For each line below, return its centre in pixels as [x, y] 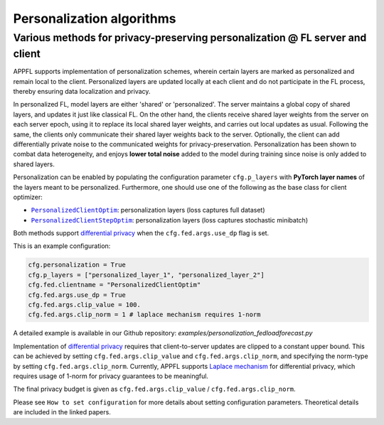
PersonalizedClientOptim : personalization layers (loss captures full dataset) [148, 210]
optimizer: [28, 197]
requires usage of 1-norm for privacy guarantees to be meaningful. [111, 376]
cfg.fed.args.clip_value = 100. [85, 305]
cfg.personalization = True [77, 265]
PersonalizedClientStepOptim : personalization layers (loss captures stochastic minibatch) [170, 220]
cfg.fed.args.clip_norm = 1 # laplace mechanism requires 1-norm [144, 315]
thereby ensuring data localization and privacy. [82, 92]
